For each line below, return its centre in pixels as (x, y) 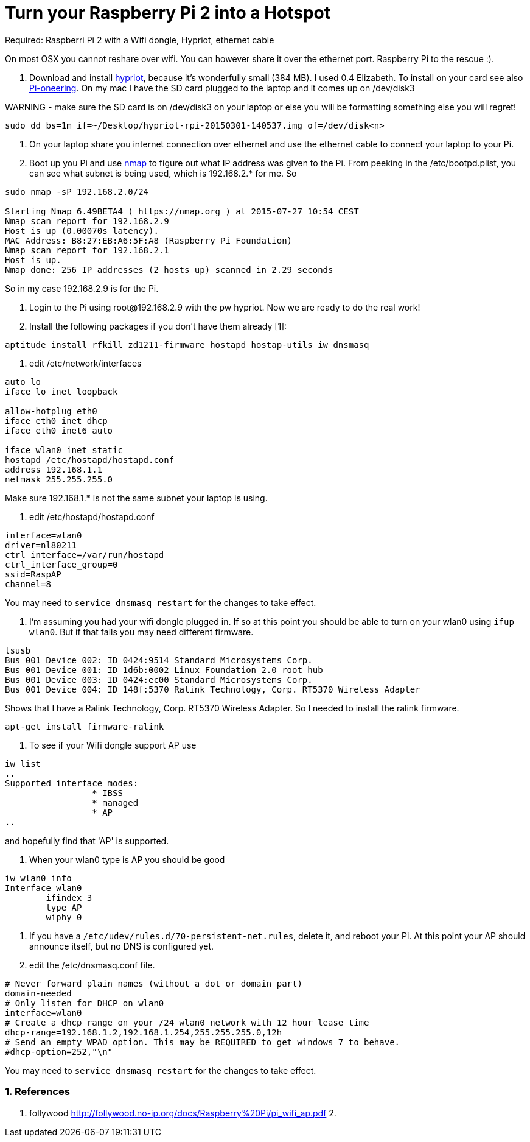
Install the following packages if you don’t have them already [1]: (158, 326)
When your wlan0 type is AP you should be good (127, 859)
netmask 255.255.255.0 (59, 479)
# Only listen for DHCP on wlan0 (85, 1003)
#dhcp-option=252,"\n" (59, 1052)
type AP (64, 907)
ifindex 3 (69, 897)
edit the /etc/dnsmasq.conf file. (92, 965)
